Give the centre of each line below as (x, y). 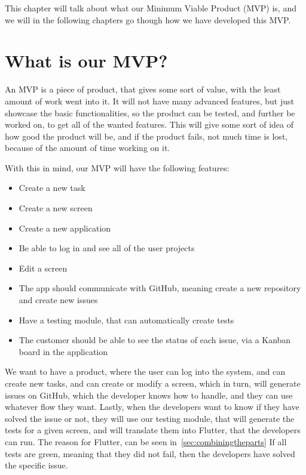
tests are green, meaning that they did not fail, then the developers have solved (150, 453)
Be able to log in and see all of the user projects (107, 248)
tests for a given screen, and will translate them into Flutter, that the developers (153, 430)
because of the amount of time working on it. (88, 148)
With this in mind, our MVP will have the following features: (117, 167)
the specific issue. (36, 465)
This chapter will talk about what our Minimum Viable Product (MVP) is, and (151, 8)
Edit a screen (43, 268)
